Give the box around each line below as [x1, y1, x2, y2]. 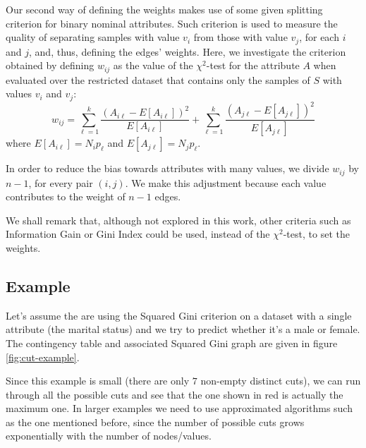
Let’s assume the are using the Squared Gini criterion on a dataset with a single [6, 308, 352, 322]
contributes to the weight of [6, 189, 126, 204]
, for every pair [28, 175, 93, 190]
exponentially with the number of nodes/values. [6, 428, 212, 443]
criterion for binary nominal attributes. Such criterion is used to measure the [6, 16, 338, 30]
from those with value [193, 30, 288, 44]
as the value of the [113, 58, 193, 73]
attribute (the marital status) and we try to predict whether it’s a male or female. [6, 322, 360, 337]
